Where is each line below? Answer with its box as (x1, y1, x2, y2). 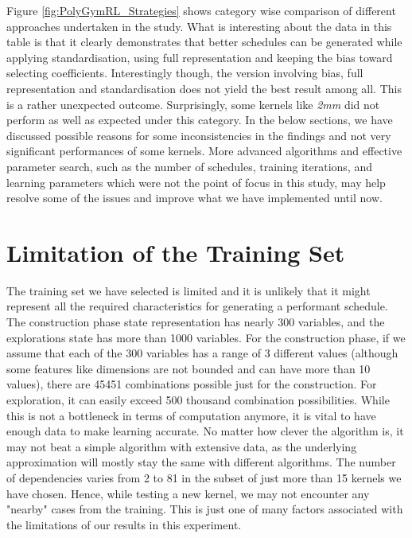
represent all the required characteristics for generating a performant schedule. (6, 298, 388, 314)
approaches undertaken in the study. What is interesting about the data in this (6, 18, 392, 34)
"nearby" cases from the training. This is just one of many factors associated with (6, 501, 403, 517)
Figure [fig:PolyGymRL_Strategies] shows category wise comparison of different (6, 2, 396, 18)
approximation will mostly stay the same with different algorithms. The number (6, 454, 396, 470)
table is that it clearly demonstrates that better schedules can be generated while (6, 33, 402, 50)
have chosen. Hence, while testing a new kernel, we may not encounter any (6, 485, 370, 501)
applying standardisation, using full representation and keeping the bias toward (6, 49, 393, 65)
